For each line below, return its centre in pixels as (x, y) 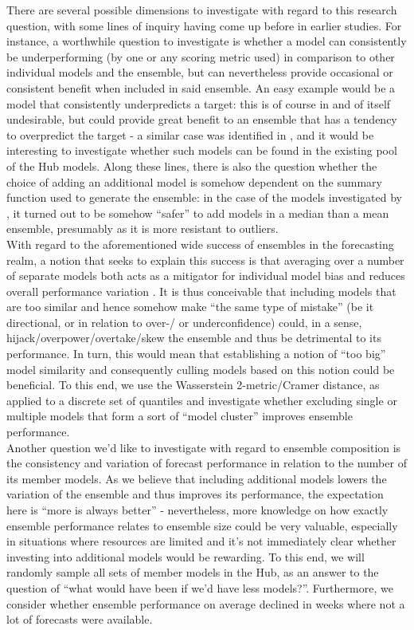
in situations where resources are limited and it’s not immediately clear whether (201, 541)
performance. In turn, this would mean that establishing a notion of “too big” (196, 354)
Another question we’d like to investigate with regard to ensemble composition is (204, 447)
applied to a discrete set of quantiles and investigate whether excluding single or (202, 400)
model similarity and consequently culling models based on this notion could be (201, 369)
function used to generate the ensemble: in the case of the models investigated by (204, 197)
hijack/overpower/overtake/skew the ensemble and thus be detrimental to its (194, 338)
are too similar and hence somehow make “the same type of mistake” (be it (190, 307)
